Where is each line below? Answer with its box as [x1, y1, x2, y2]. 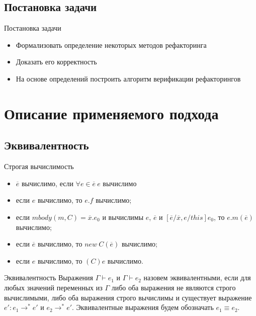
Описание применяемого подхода [4, 103, 219, 123]
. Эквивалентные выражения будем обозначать [72, 302, 214, 312]
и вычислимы [102, 211, 144, 222]
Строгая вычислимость [4, 161, 74, 172]
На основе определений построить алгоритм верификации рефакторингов [16, 73, 241, 84]
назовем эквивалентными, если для [143, 272, 251, 283]
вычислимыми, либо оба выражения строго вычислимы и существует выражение [4, 292, 252, 302]
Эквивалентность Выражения [4, 272, 94, 283]
